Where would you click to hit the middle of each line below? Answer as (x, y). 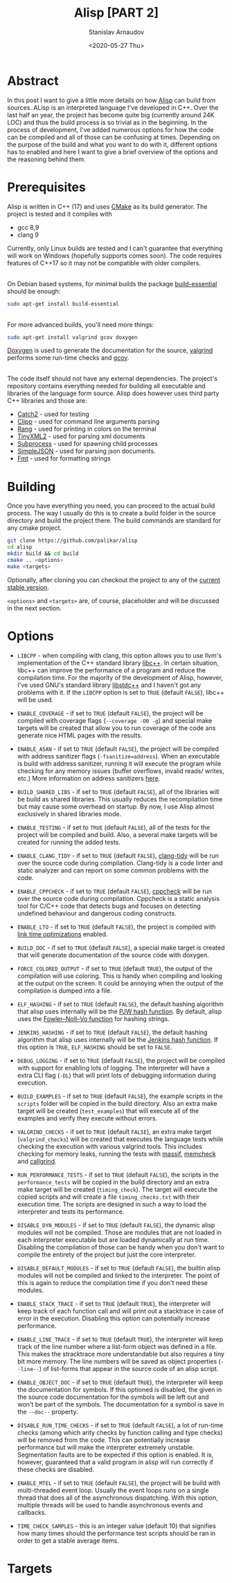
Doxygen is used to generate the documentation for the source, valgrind (110, 350)
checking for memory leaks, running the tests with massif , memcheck (116, 1154)
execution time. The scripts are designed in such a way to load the (112, 1204)
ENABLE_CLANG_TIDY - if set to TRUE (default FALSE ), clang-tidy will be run (118, 855)
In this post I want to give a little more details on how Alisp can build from (111, 100)
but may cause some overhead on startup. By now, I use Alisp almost (116, 806)
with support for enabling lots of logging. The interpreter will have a (113, 1068)
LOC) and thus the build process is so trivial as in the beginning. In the (107, 122)
